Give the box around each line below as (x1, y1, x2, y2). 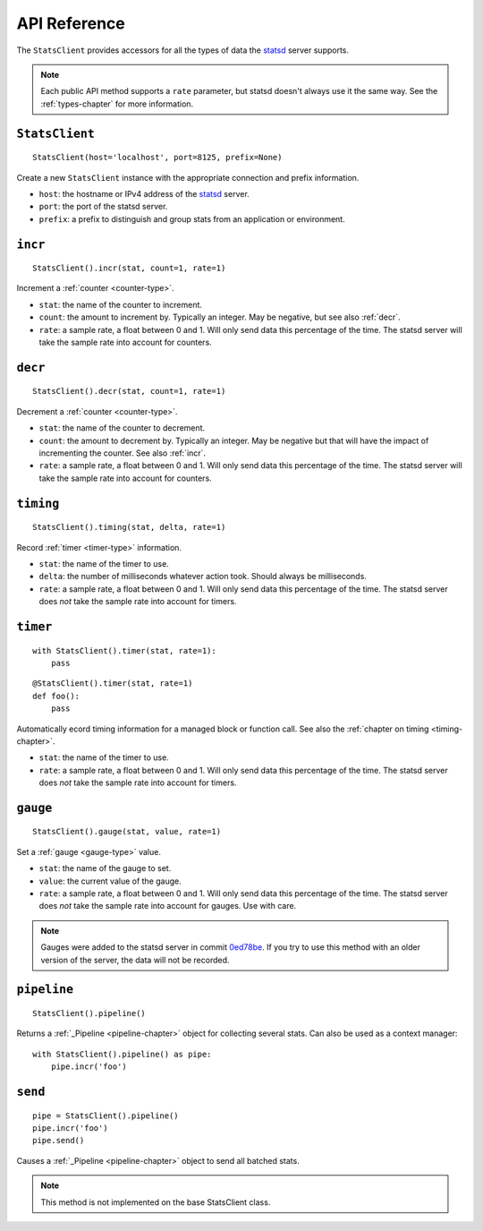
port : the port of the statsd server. (38, 201, 168, 212)
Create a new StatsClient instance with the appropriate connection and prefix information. (16, 172, 360, 183)
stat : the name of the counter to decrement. (38, 423, 206, 433)
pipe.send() (32, 1135, 85, 1146)
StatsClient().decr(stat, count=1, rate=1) (32, 386, 226, 397)
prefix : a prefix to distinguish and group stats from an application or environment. (38, 213, 345, 224)
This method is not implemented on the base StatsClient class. (40, 1196, 271, 1208)
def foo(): (32, 690, 80, 701)
